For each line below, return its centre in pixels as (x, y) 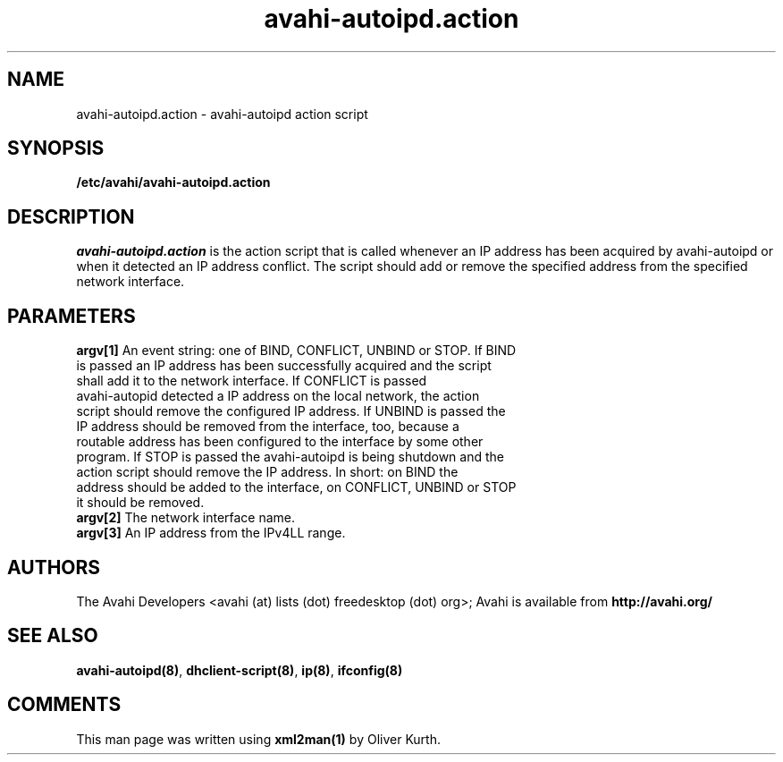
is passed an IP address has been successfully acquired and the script (284, 366)
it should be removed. (140, 503)
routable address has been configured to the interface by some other (280, 442)
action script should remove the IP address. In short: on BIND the (267, 472)
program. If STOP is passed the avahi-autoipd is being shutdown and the (290, 457)
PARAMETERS (72, 316)
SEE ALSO (53, 636)
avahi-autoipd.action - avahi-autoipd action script (222, 114)
